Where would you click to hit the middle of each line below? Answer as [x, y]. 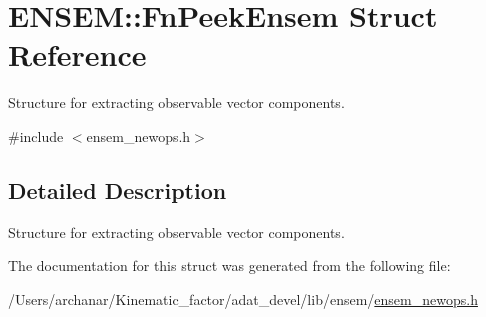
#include [36, 135]
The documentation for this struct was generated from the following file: [229, 265]
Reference [77, 54]
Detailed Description [117, 189]
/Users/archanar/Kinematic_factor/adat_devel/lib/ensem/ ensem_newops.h [243, 298]
